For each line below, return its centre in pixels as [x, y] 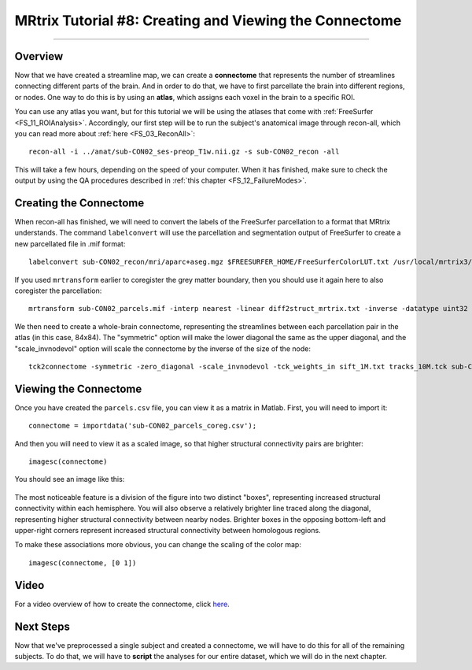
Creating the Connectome [79, 203]
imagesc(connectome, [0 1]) [83, 563]
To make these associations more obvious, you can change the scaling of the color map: [158, 545]
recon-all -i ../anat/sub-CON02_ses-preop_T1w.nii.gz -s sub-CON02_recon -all [184, 152]
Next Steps [42, 626]
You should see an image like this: [70, 479]
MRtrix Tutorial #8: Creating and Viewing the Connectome [208, 20]
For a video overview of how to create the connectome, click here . [122, 604]
